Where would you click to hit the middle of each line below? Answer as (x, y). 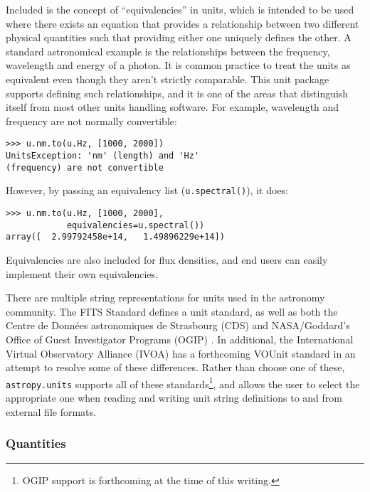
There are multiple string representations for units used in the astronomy (165, 298)
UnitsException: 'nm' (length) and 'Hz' (103, 156)
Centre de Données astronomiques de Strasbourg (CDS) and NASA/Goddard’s (178, 325)
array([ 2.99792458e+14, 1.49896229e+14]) (115, 237)
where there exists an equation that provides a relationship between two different (183, 23)
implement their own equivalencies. (82, 273)
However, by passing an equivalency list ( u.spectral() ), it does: (147, 190)
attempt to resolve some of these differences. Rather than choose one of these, (175, 367)
